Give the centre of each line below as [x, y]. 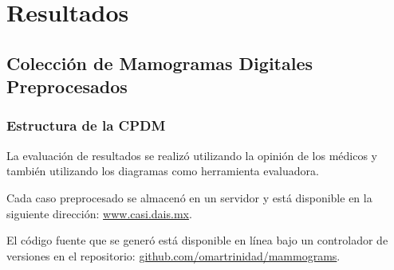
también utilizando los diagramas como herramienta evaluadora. [163, 171]
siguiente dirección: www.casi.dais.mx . [99, 213]
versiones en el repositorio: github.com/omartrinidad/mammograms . [173, 255]
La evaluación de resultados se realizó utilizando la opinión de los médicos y [192, 155]
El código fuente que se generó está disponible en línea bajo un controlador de [197, 240]
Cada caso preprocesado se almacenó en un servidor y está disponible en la [189, 197]
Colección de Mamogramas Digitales [160, 63]
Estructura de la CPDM [86, 125]
